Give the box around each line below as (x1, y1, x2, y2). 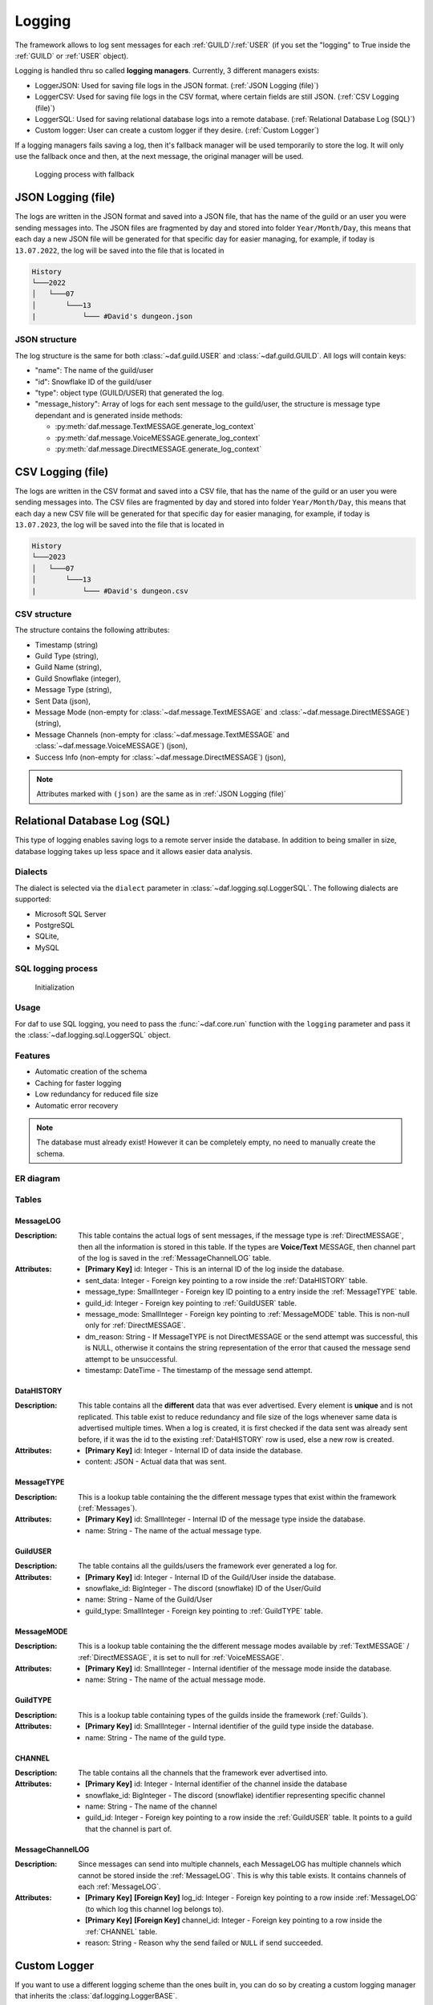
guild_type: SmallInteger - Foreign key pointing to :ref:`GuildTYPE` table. (85, 1606, 323, 1615)
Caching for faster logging (34, 1078, 122, 1088)
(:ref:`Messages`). (78, 1504, 138, 1513)
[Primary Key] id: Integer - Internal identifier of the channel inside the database (85, 1779, 348, 1788)
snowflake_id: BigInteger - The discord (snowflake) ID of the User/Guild (85, 1584, 322, 1594)
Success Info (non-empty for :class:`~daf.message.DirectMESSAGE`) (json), (34, 752, 286, 762)
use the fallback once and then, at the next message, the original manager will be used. (14, 152, 304, 161)
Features (14, 1051, 51, 1062)
